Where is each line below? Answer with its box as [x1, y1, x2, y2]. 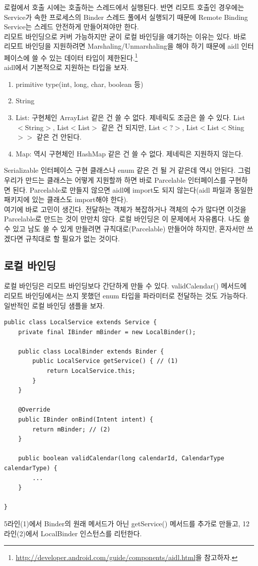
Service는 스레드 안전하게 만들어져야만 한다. [4, 21, 139, 32]
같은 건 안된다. [36, 132, 82, 142]
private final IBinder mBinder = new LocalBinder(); [18, 328, 196, 336]
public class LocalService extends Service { [4, 319, 157, 326]
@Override [18, 406, 51, 414]
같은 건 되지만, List [101, 122, 161, 132]
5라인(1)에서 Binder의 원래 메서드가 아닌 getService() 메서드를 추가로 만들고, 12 [4, 518, 250, 528]
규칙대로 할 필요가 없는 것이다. [25, 233, 120, 243]
